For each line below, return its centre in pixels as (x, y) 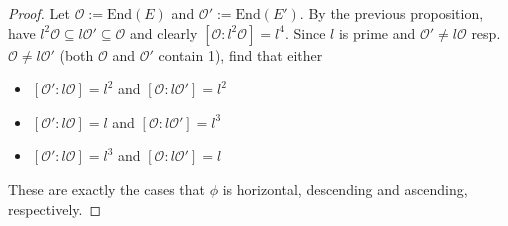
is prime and (377, 32)
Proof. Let (39, 13)
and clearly (164, 32)
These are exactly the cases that (106, 188)
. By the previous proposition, (391, 13)
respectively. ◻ (55, 208)
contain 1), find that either (240, 54)
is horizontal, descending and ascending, (345, 188)
